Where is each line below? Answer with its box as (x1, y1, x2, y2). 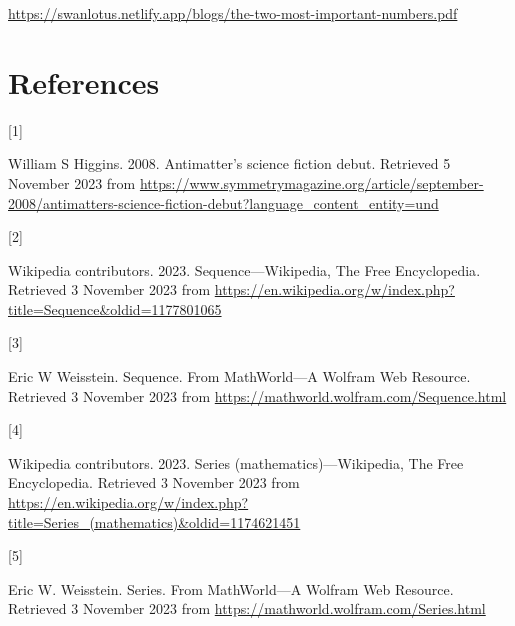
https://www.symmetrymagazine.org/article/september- (139, 172, 484, 193)
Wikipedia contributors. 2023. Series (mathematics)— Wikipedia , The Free (8, 452, 464, 473)
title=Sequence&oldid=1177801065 (8, 298, 222, 319)
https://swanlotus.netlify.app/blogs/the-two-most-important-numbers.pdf (8, 3, 458, 23)
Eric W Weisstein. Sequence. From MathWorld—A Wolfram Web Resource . (8, 366, 471, 387)
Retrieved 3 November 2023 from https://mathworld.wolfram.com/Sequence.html (8, 385, 507, 406)
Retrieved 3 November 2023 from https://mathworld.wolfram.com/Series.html (8, 598, 486, 619)
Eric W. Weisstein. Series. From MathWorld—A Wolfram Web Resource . (8, 578, 454, 599)
